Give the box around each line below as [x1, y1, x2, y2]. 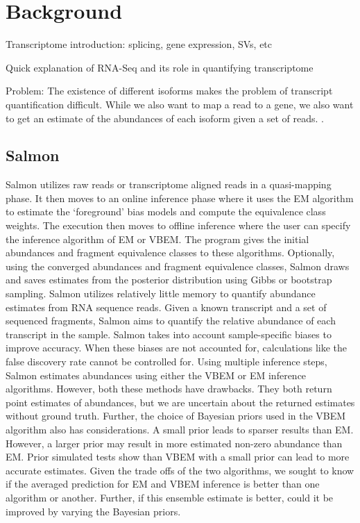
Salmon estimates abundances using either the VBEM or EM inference [6, 367, 307, 382]
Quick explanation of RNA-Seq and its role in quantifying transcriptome [6, 60, 314, 74]
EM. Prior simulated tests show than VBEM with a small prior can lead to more [6, 449, 350, 464]
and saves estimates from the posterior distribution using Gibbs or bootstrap [6, 272, 332, 287]
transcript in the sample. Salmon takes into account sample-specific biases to [6, 326, 332, 341]
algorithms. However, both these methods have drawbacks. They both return [6, 381, 332, 396]
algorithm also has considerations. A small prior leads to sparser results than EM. [6, 422, 354, 436]
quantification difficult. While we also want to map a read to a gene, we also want [6, 97, 354, 111]
